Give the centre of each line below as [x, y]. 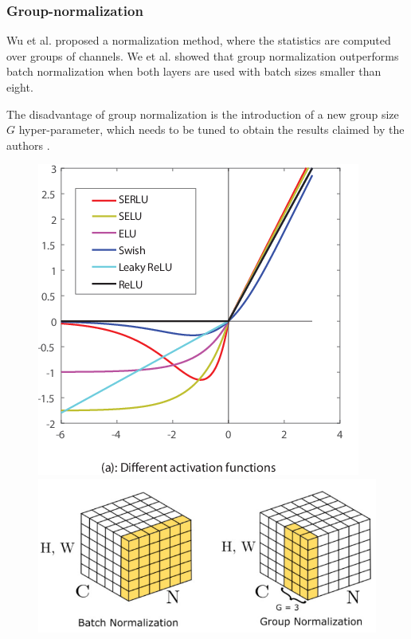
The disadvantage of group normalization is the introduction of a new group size [203, 114]
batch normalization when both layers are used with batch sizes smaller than [194, 71]
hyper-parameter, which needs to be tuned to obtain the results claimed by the [211, 129]
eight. [20, 87]
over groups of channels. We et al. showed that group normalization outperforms [203, 55]
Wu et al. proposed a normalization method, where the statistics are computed [199, 40]
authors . [28, 145]
